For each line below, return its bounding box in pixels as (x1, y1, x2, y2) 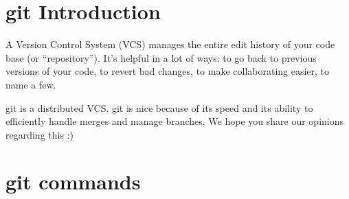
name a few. (5, 77, 56, 91)
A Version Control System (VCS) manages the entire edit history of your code (5, 37, 335, 51)
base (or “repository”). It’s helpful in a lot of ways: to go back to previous (5, 50, 317, 65)
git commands (5, 167, 141, 196)
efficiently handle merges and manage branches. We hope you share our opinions (5, 114, 344, 128)
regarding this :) (5, 127, 74, 141)
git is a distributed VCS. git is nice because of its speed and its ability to (5, 100, 313, 115)
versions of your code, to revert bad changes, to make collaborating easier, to (5, 64, 330, 78)
